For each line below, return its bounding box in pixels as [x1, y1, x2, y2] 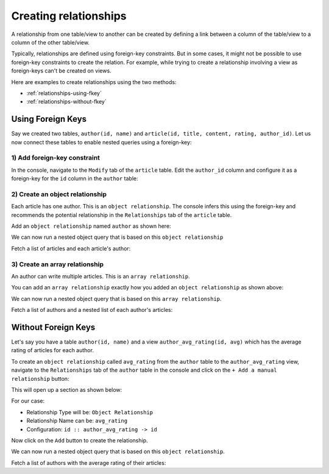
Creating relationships [11, 9, 127, 23]
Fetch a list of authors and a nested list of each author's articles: [11, 306, 173, 314]
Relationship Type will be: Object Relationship [26, 408, 154, 416]
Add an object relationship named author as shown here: [11, 222, 171, 230]
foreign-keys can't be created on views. [11, 67, 112, 74]
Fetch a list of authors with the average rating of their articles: [11, 459, 166, 466]
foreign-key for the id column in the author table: [11, 175, 138, 182]
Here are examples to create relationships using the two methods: [11, 78, 177, 85]
